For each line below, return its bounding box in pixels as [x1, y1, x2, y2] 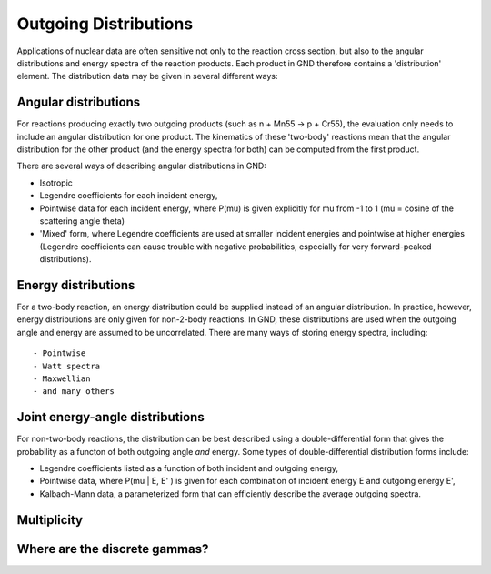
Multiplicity [16, 512, 84, 528]
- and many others [33, 387, 115, 397]
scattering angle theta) [39, 215, 125, 227]
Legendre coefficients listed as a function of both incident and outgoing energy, [39, 463, 339, 474]
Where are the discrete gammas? [16, 541, 209, 557]
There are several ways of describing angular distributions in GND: [16, 160, 267, 172]
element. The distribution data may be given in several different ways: [16, 71, 278, 82]
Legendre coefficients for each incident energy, [39, 190, 218, 201]
